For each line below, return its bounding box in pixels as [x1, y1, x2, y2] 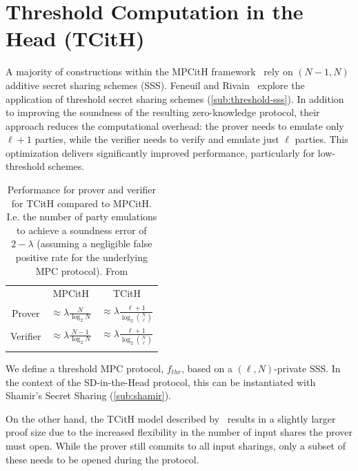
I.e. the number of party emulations [6, 209, 157, 224]
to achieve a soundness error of [17, 222, 147, 237]
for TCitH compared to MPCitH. [11, 195, 152, 210]
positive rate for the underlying [15, 250, 148, 265]
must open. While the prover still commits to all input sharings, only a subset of [6, 438, 346, 452]
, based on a [181, 361, 232, 375]
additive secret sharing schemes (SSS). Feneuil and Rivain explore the [6, 77, 305, 92]
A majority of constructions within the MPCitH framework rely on [6, 64, 293, 79]
